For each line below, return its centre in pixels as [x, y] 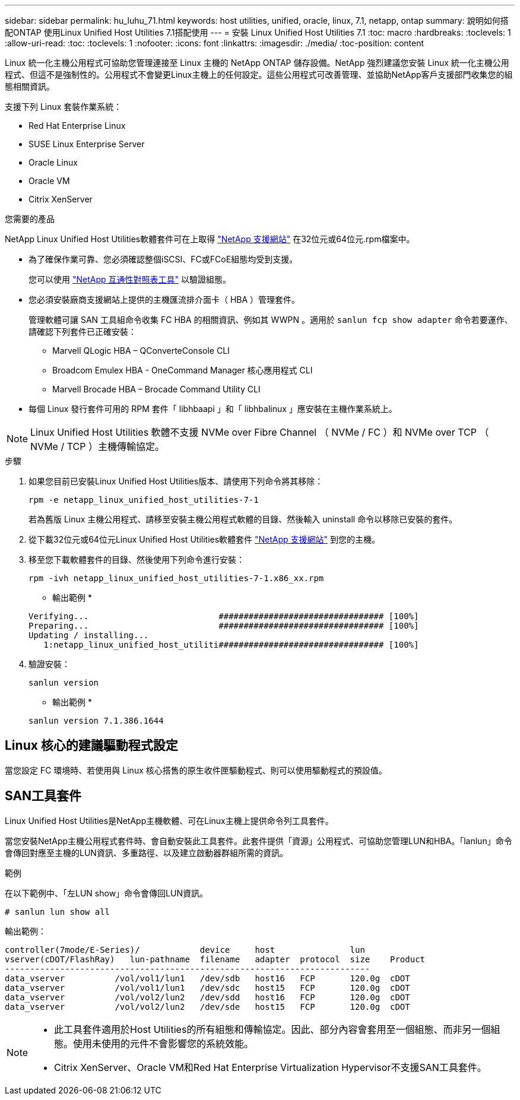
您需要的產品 [30, 219]
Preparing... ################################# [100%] [224, 626]
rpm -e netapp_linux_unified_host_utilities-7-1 [144, 500]
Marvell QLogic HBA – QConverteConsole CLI [141, 351]
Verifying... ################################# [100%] [224, 616]
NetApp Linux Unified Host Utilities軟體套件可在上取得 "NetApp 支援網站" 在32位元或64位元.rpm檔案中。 [210, 239]
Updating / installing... [89, 635]
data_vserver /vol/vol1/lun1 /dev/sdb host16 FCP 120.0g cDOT [207, 978]
